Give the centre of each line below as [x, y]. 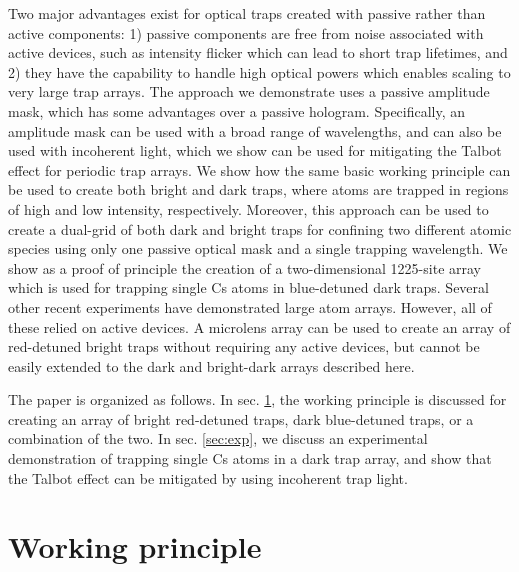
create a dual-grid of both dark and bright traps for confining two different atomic [260, 228]
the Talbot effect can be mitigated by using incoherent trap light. [208, 477]
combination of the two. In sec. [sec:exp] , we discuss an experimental [218, 438]
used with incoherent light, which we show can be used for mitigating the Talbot [255, 150]
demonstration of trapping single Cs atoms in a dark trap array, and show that [250, 458]
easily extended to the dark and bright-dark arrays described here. [211, 365]
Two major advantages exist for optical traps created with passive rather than [247, 13]
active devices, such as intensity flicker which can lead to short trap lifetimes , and [258, 52]
